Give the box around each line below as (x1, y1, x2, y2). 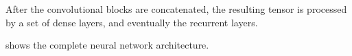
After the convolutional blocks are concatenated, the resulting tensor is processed (5, 2, 347, 16)
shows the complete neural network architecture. (5, 38, 209, 52)
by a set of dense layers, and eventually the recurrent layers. (5, 15, 258, 29)
